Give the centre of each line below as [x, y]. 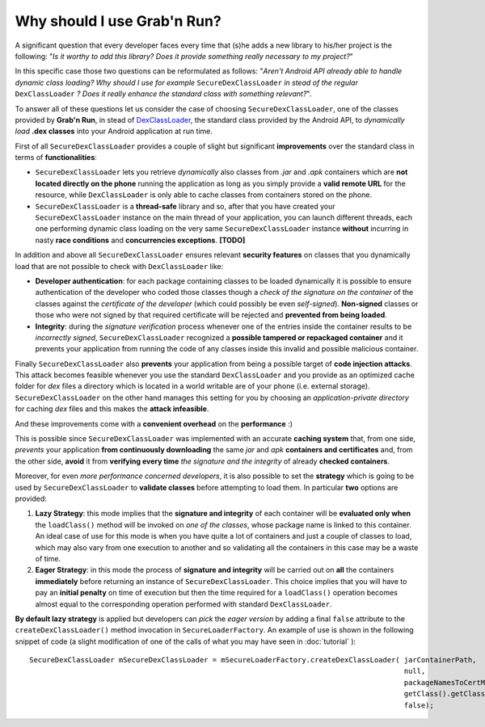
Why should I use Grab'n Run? [118, 21]
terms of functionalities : [56, 158]
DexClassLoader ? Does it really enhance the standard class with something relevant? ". [163, 94]
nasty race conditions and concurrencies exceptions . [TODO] [140, 240]
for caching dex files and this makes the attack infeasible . [112, 409]
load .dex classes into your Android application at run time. [114, 131]
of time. [48, 558]
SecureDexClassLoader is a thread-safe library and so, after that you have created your [185, 206]
